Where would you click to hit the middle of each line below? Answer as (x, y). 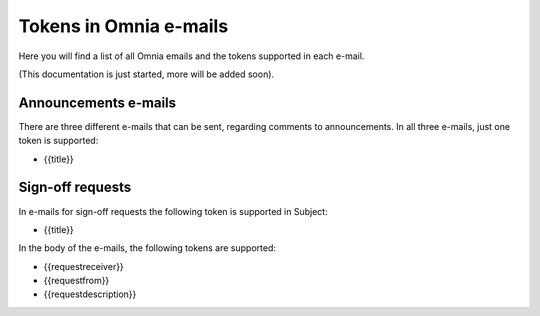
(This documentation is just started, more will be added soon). (146, 74)
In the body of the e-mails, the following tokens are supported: (147, 248)
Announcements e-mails (97, 102)
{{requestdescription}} (90, 294)
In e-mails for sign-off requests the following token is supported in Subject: (173, 211)
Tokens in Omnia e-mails (123, 26)
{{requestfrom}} (76, 281)
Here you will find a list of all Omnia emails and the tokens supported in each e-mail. (191, 56)
